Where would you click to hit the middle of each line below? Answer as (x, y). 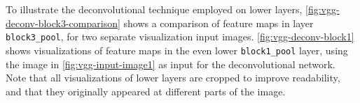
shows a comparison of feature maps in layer (219, 23)
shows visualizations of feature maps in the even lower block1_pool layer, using (177, 50)
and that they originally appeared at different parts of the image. (146, 91)
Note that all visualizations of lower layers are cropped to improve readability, (173, 78)
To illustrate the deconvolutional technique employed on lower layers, (154, 9)
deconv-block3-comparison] (63, 23)
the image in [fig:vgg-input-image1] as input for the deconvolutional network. (171, 64)
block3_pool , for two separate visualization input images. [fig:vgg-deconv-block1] (180, 37)
